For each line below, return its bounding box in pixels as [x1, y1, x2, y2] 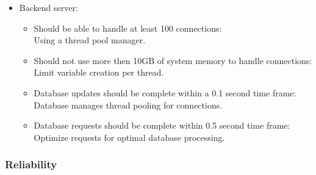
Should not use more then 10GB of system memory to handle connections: [34, 54, 312, 66]
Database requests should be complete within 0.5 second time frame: [34, 119, 290, 132]
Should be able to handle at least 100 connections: [34, 21, 222, 34]
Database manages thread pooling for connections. [34, 98, 223, 111]
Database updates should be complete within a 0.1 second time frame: [34, 86, 296, 99]
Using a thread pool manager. [34, 34, 146, 46]
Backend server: [19, 1, 78, 13]
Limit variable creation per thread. [34, 66, 164, 79]
